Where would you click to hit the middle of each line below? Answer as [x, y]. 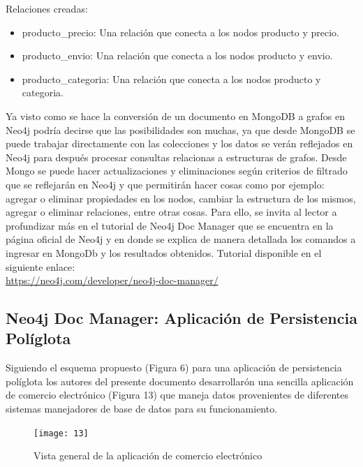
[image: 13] [61, 433]
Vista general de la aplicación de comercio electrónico [148, 455]
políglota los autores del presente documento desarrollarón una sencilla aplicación [180, 381]
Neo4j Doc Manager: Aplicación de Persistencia [181, 318]
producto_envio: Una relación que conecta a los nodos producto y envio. [177, 55]
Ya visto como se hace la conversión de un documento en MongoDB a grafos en [176, 116]
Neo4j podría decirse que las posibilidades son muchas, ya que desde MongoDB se [180, 129]
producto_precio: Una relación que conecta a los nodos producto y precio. [180, 32]
